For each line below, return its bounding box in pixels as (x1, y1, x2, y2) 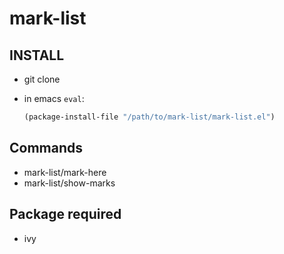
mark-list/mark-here (23, 166, 107, 178)
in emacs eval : (23, 93, 85, 104)
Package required (9, 206, 122, 223)
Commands (9, 140, 84, 157)
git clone (23, 73, 61, 85)
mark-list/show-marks (23, 177, 116, 189)
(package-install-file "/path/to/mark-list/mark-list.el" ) (23, 112, 276, 122)
